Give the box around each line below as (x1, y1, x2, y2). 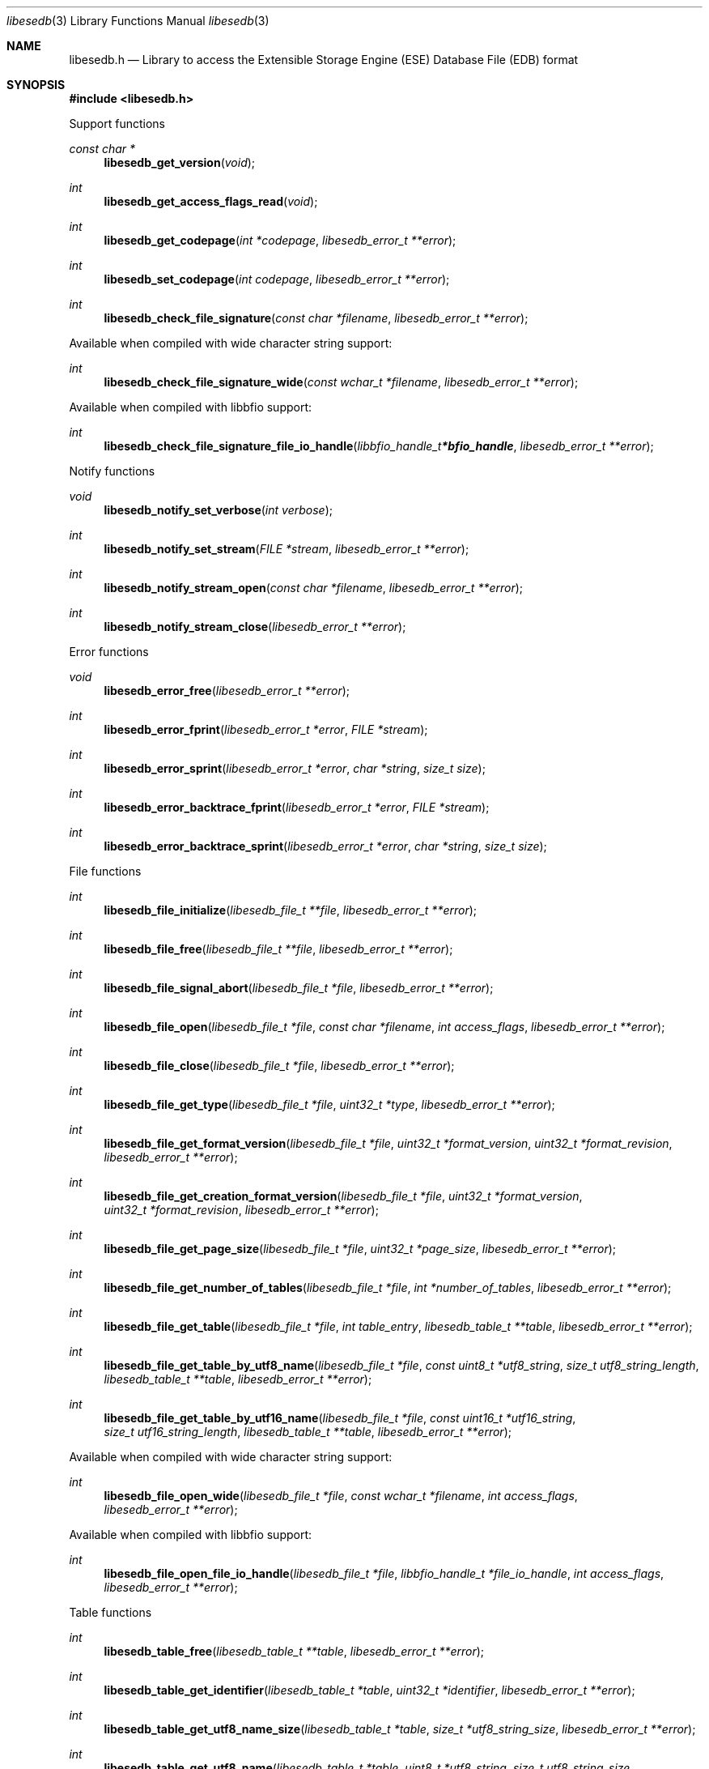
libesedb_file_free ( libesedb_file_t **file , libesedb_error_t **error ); (104, 942, 453, 956)
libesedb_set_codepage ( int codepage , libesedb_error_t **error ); (104, 272, 450, 286)
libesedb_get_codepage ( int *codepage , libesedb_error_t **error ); (104, 233, 456, 247)
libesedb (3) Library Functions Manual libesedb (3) (6, 14, 270, 28)
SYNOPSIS (6, 78, 66, 92)
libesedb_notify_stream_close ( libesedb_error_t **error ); (104, 620, 406, 633)
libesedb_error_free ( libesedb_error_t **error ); (104, 684, 350, 697)
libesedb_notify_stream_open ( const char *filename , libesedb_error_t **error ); (104, 581, 524, 595)
